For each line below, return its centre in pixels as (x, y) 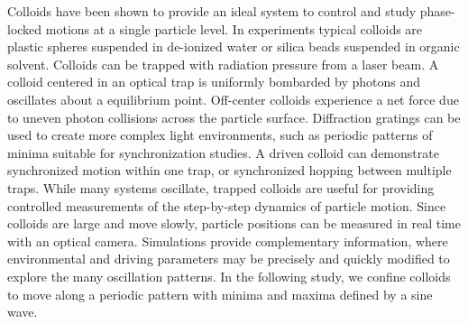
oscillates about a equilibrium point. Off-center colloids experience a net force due (233, 99)
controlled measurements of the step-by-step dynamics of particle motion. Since (227, 205)
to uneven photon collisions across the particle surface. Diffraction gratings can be (234, 117)
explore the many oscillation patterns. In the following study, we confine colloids (229, 276)
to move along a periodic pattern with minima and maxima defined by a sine (220, 294)
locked (25, 28)
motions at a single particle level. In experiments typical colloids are (234, 28)
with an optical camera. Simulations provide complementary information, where (228, 241)
